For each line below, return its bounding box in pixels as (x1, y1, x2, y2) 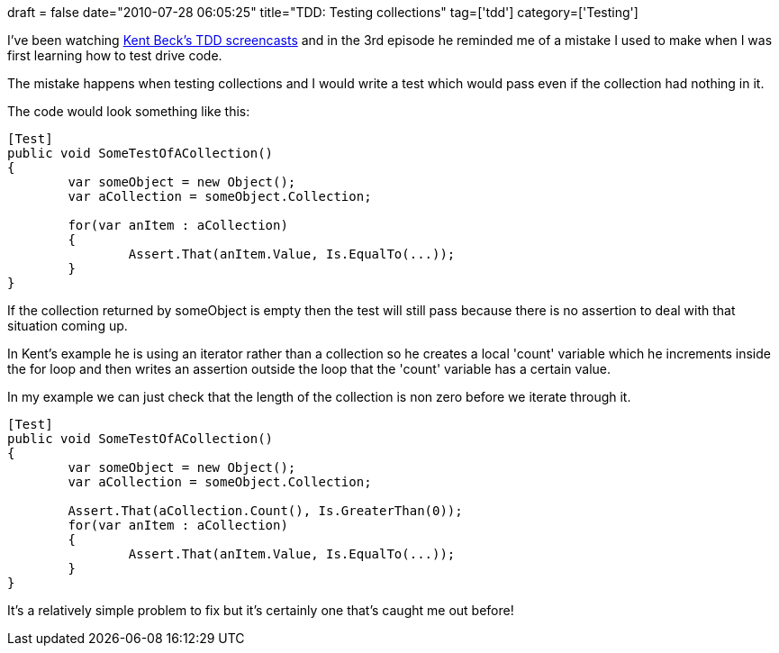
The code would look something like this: (7, 104, 250, 119)
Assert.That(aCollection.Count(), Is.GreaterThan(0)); (68, 503, 463, 518)
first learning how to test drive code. (7, 48, 222, 63)
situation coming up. (7, 318, 128, 333)
